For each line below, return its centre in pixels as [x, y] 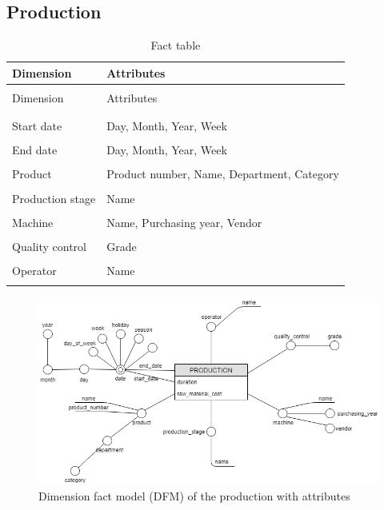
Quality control [50, 246]
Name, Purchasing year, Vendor [184, 222]
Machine [33, 222]
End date [35, 150]
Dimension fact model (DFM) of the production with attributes [194, 496]
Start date [37, 126]
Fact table [176, 45]
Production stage [54, 198]
